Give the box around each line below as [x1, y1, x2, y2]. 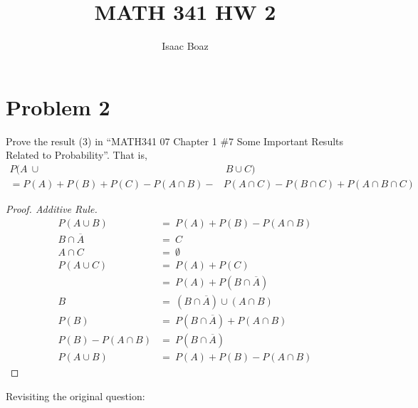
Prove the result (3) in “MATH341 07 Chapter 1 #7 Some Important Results [6, 133, 344, 148]
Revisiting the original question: [6, 388, 145, 403]
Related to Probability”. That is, [6, 147, 147, 162]
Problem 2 [6, 92, 110, 121]
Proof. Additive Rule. [6, 201, 98, 216]
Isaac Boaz [162, 38, 209, 53]
